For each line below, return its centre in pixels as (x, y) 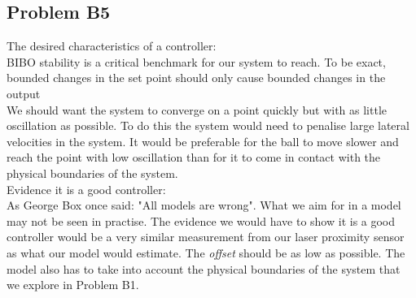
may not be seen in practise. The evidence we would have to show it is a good (201, 220)
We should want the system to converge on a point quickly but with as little (197, 109)
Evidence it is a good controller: (86, 189)
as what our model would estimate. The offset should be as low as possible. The (206, 252)
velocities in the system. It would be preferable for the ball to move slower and (203, 141)
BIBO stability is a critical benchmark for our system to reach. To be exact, (196, 61)
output (24, 93)
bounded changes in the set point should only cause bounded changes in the (196, 78)
